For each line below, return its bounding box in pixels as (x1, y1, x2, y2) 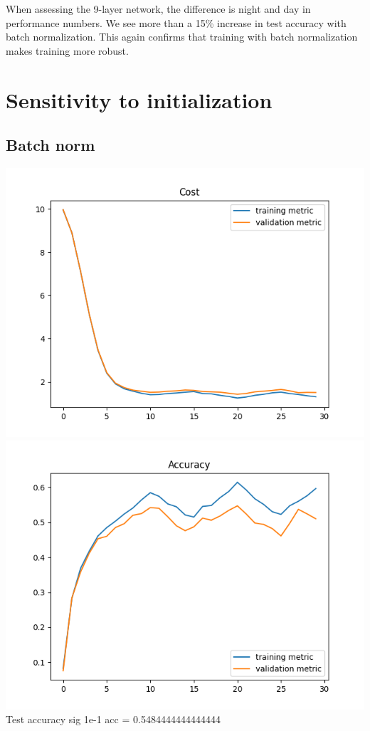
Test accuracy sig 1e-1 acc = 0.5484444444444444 (6, 712, 221, 727)
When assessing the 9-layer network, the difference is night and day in (6, 1, 311, 16)
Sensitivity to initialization (6, 85, 273, 114)
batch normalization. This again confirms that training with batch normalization (6, 29, 358, 44)
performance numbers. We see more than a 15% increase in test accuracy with (6, 15, 347, 30)
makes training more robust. (6, 43, 129, 58)
